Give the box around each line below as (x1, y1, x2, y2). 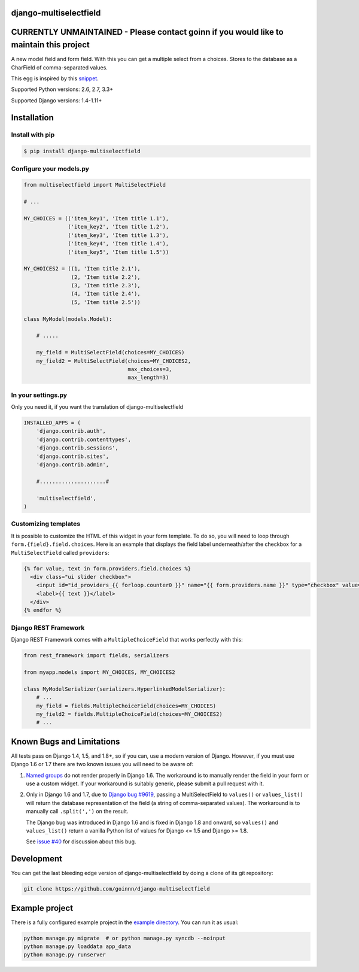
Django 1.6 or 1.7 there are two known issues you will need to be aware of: (11, 761, 194, 768)
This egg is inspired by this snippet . (11, 75, 99, 82)
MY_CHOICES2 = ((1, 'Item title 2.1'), (23, 265, 141, 272)
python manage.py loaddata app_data (23, 943, 132, 950)
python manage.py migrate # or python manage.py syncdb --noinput (23, 934, 226, 941)
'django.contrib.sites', (36, 452, 109, 460)
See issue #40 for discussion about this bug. (26, 838, 136, 845)
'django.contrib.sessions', (36, 445, 119, 451)
